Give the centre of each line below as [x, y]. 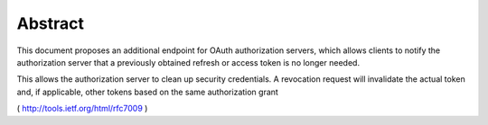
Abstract [51, 23]
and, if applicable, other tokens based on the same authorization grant [148, 92]
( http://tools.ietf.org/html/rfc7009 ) [82, 109]
